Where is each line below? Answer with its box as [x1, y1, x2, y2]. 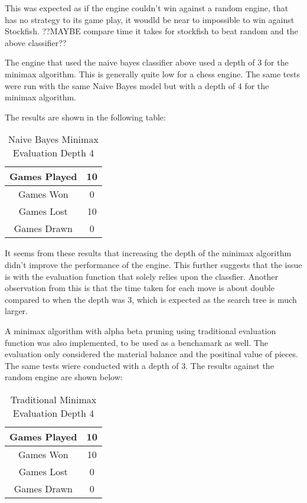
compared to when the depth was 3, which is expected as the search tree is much [5, 293, 297, 305]
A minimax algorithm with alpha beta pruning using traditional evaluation [5, 324, 276, 337]
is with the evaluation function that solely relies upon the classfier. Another [5, 270, 278, 282]
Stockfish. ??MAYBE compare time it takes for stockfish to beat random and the [5, 25, 298, 37]
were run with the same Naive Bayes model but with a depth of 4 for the [5, 79, 269, 92]
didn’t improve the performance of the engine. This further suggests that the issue [5, 258, 302, 270]
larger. [5, 305, 28, 317]
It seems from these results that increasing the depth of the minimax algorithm [5, 247, 292, 259]
